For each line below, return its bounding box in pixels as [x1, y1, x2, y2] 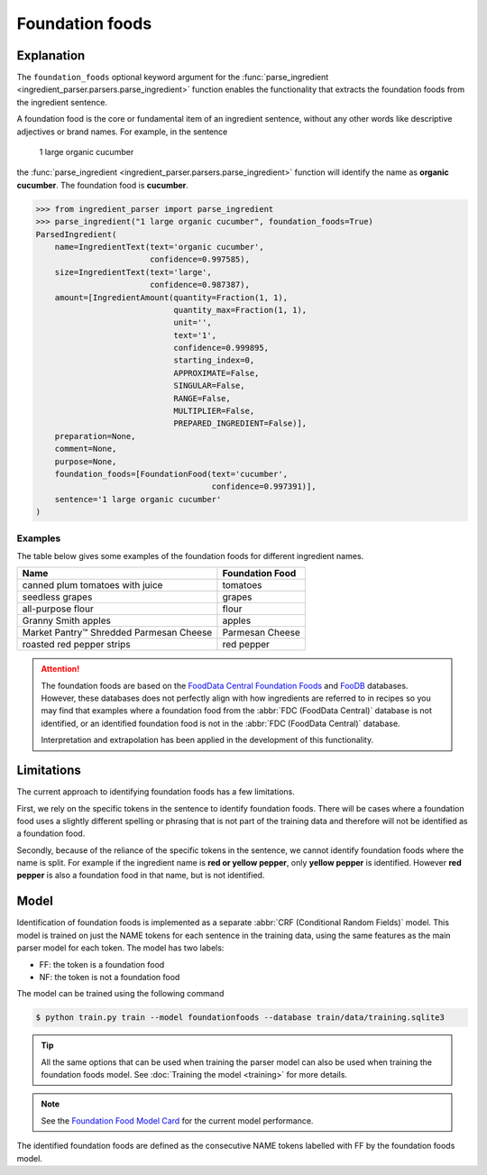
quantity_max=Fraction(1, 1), [173, 305, 308, 315]
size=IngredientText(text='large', [54, 267, 212, 277]
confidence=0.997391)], [211, 482, 317, 491]
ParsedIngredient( [35, 229, 117, 239]
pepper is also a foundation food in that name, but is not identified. [16, 870, 265, 881]
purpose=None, [54, 456, 117, 466]
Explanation [16, 48, 86, 63]
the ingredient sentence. [16, 96, 108, 107]
